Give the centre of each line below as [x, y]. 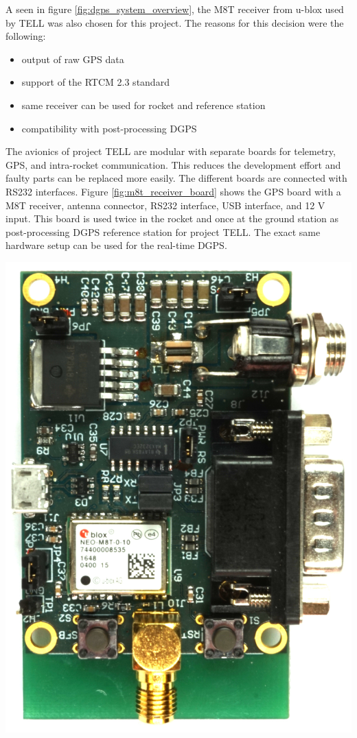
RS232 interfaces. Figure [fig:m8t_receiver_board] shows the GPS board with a [173, 191]
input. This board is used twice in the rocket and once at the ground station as [172, 218]
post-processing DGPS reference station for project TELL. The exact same [163, 231]
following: [26, 36]
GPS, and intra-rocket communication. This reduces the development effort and [173, 164]
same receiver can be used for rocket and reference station [143, 105]
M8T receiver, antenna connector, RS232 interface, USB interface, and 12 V [165, 205]
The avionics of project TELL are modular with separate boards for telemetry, [171, 151]
